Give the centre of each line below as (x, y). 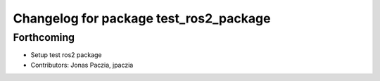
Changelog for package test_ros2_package (142, 18)
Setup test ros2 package (66, 55)
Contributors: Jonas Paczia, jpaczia (82, 65)
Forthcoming (44, 37)
